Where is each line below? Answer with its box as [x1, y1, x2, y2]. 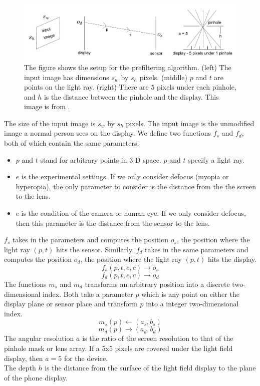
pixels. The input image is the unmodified [126, 118, 254, 128]
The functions [4, 279, 47, 289]
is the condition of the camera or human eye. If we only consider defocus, [21, 208, 246, 218]
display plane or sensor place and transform [4, 298, 138, 309]
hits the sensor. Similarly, [56, 244, 134, 254]
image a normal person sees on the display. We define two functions [4, 128, 211, 138]
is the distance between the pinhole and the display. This [44, 91, 219, 102]
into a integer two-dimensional [146, 298, 239, 309]
